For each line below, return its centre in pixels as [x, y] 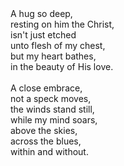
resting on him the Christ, [62, 24]
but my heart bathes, [53, 56]
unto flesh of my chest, [58, 45]
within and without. [49, 151]
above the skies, [44, 130]
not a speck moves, [51, 98]
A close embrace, [46, 88]
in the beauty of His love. [62, 66]
